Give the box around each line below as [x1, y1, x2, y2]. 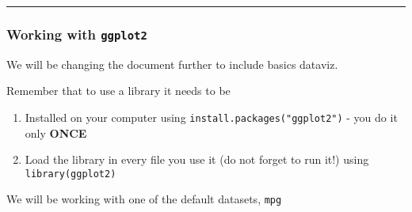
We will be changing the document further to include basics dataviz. [6, 55, 338, 72]
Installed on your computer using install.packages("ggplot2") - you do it [25, 108, 398, 125]
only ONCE [25, 124, 87, 141]
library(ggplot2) [25, 168, 116, 180]
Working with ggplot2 [6, 24, 147, 44]
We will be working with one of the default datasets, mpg [6, 191, 282, 207]
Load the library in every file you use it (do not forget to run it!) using [25, 151, 369, 168]
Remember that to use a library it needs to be [6, 82, 231, 99]
